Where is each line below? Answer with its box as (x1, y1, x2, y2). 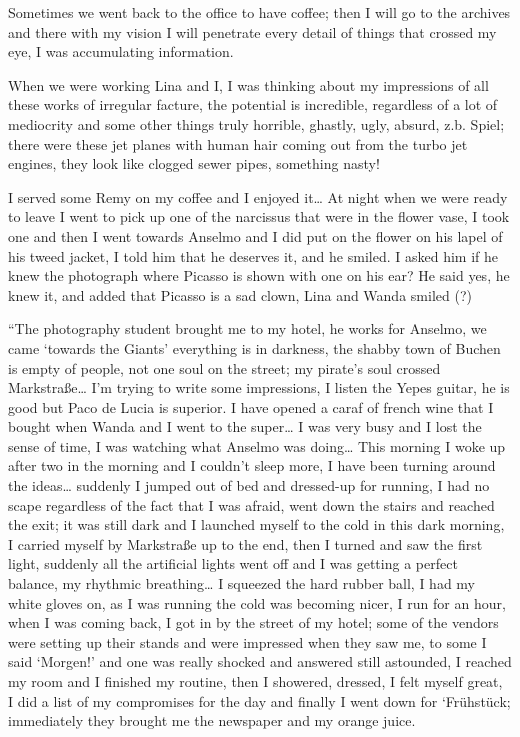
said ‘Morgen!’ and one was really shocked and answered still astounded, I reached (8, 651, 512, 672)
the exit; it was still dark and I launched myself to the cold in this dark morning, (8, 514, 505, 535)
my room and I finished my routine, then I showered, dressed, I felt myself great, (8, 671, 503, 691)
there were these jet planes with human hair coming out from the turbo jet (8, 133, 468, 154)
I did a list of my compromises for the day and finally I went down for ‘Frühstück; (8, 690, 511, 711)
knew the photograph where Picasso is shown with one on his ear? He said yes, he (8, 265, 510, 286)
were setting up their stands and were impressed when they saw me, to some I (8, 631, 487, 652)
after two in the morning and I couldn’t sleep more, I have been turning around (8, 455, 496, 476)
